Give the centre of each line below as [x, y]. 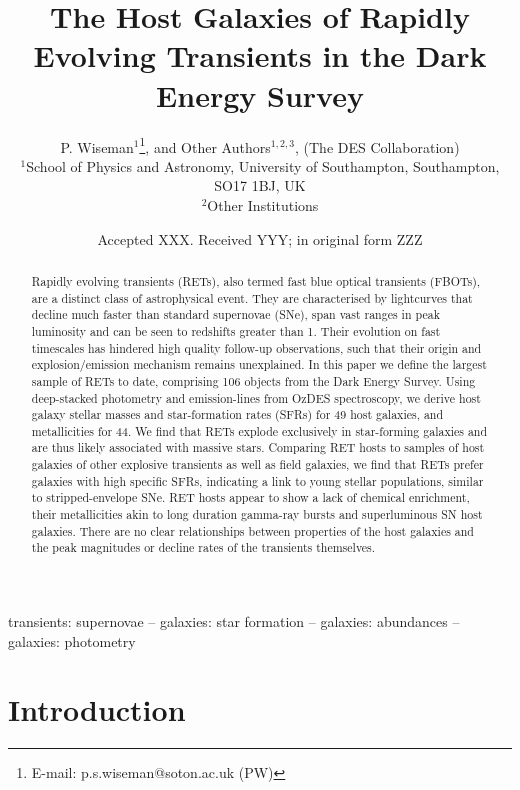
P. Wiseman [97, 146]
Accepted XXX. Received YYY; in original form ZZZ [260, 238]
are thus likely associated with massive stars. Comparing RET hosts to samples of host [258, 447]
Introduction [97, 709]
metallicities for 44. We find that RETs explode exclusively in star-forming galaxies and [259, 430]
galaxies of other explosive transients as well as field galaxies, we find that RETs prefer [257, 464]
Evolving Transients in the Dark [260, 55]
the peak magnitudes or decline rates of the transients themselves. [203, 547]
